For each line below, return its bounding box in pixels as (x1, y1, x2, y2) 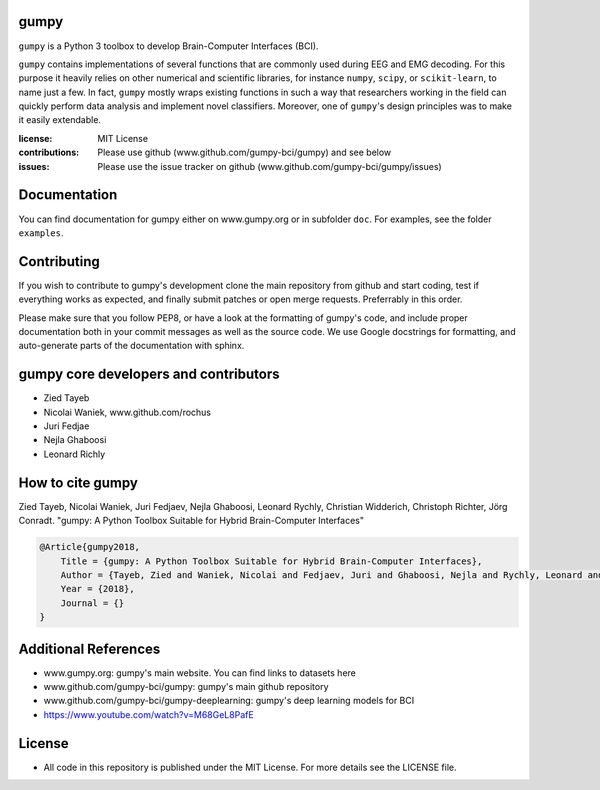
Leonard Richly (43, 448, 106, 460)
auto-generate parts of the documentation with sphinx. (18, 340, 245, 352)
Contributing (18, 253, 100, 270)
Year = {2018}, (60, 583, 135, 595)
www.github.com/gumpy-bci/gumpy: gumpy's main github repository (43, 681, 329, 692)
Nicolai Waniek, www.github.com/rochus (43, 406, 212, 418)
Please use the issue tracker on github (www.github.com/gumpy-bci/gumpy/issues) (97, 160, 442, 172)
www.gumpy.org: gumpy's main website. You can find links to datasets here (43, 666, 357, 679)
